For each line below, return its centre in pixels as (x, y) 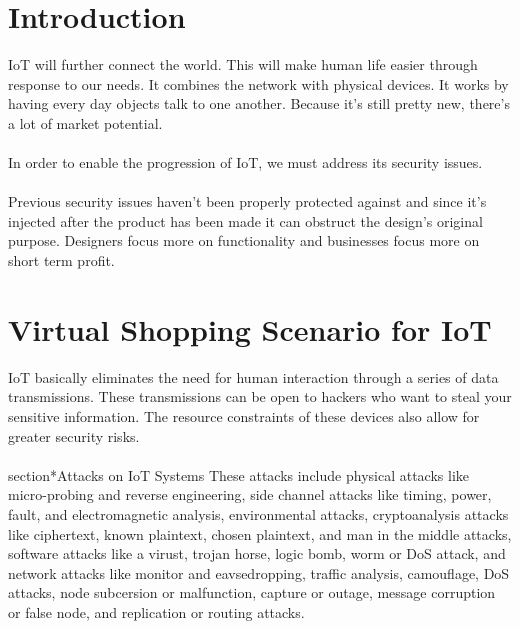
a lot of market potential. (85, 122)
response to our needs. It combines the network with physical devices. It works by (258, 83)
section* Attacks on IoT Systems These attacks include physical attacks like (238, 474)
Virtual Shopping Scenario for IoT (250, 328)
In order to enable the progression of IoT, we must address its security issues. (245, 162)
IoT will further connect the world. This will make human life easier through (243, 64)
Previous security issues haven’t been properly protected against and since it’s (247, 201)
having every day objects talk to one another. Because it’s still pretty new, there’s (259, 103)
